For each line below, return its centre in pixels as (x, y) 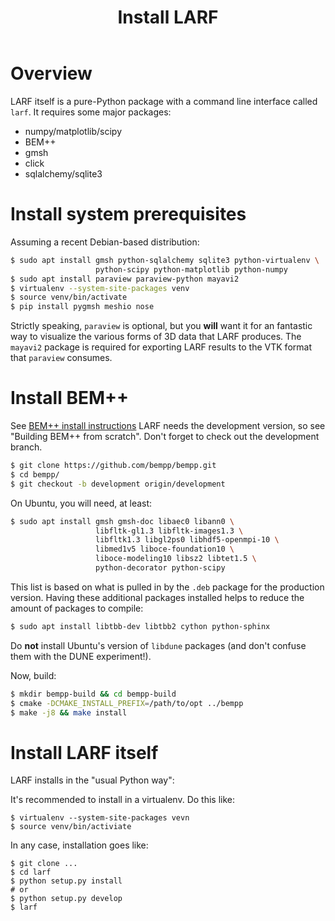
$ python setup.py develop (66, 899)
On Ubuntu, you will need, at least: (81, 503)
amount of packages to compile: (77, 608)
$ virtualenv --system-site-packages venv (100, 288)
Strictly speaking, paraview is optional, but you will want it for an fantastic (161, 326)
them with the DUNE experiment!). (81, 656)
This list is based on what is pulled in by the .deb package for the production (167, 587)
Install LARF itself (84, 752)
